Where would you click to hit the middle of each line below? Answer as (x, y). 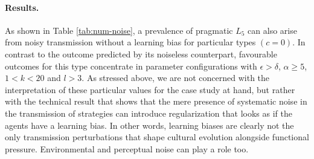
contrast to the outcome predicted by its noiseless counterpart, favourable (141, 54)
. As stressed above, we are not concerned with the (176, 78)
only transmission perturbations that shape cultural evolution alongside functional (157, 137)
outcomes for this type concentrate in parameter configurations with (131, 66)
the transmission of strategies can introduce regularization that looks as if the (149, 113)
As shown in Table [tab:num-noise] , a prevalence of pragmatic (119, 30)
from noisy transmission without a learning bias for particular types (130, 42)
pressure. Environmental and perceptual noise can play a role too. (127, 148)
